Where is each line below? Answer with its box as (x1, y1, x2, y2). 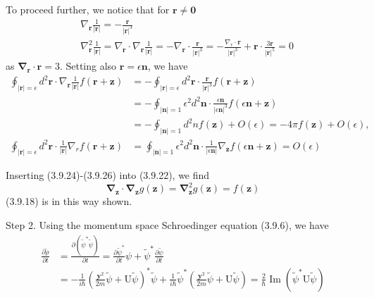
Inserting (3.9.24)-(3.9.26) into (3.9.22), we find (6, 168, 210, 182)
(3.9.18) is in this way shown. (6, 194, 132, 209)
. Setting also (59, 58, 117, 73)
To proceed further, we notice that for (6, 2, 170, 16)
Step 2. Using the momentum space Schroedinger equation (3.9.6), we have (6, 218, 329, 232)
